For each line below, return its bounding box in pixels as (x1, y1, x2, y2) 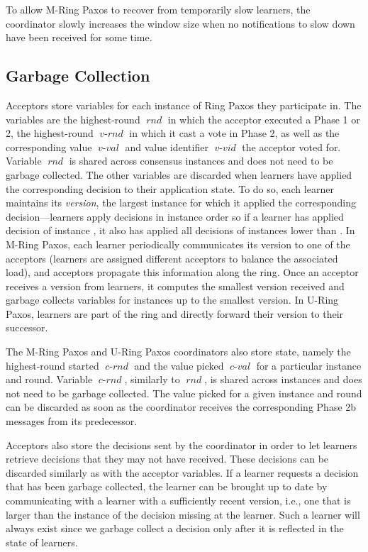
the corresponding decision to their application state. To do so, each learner (6, 181, 334, 196)
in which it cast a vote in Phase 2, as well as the (129, 126, 340, 140)
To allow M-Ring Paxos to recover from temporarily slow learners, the (6, 2, 311, 16)
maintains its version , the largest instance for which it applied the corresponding (6, 195, 356, 210)
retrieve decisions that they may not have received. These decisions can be (6, 451, 329, 466)
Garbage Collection (6, 65, 150, 87)
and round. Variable (6, 372, 93, 387)
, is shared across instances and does (204, 372, 362, 387)
